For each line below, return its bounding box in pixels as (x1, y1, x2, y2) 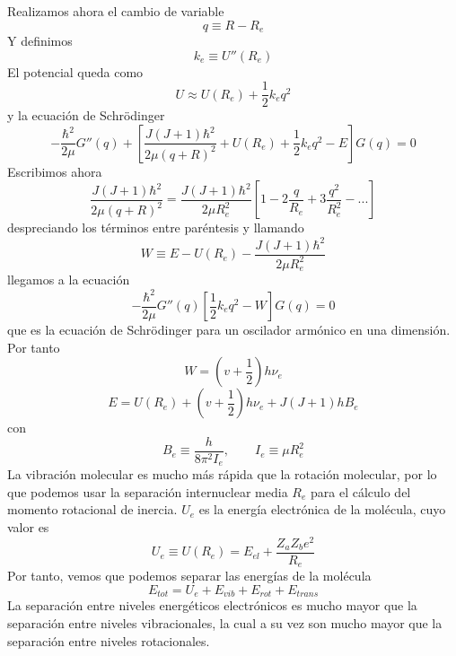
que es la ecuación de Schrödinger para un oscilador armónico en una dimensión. (7, 320, 451, 338)
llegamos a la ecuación (7, 270, 130, 289)
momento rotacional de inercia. (7, 500, 178, 519)
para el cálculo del (310, 482, 411, 501)
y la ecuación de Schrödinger (7, 106, 165, 125)
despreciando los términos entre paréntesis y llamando (7, 218, 304, 237)
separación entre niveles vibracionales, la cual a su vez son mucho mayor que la (7, 613, 443, 632)
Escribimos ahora (7, 162, 102, 180)
